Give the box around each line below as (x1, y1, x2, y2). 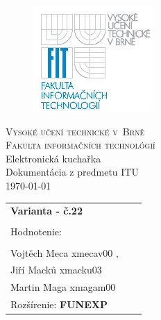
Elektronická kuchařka (6, 151, 101, 165)
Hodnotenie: (10, 224, 62, 239)
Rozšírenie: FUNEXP (10, 297, 108, 312)
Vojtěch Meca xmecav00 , (10, 245, 119, 260)
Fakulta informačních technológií (6, 137, 155, 152)
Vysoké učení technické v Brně (6, 124, 145, 138)
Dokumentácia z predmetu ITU (6, 165, 139, 179)
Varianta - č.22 (10, 203, 83, 218)
